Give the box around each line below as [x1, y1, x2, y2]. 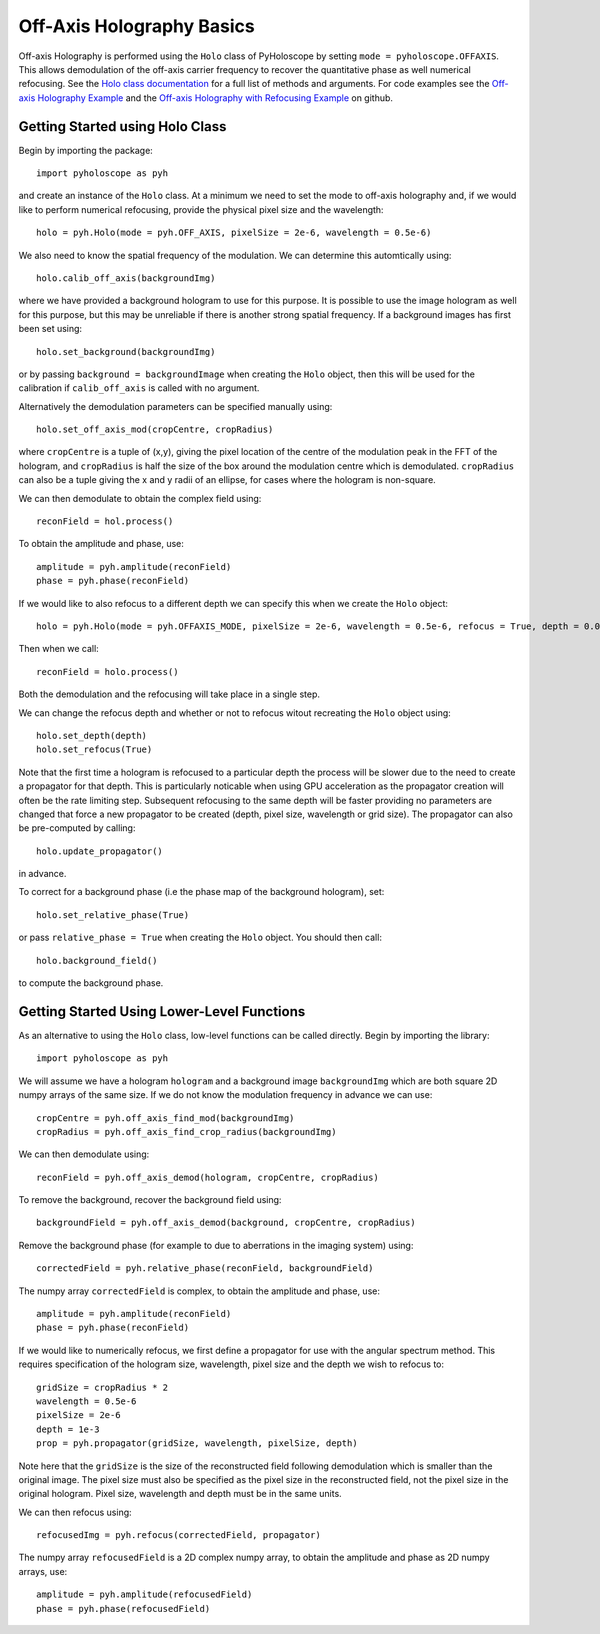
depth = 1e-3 [36, 1423, 100, 1435]
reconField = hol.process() [36, 516, 174, 527]
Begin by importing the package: [18, 144, 154, 156]
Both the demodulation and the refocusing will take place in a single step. [18, 688, 320, 700]
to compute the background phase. [18, 977, 164, 989]
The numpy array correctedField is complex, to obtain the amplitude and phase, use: [18, 1285, 380, 1297]
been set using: [18, 323, 83, 335]
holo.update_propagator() [36, 845, 164, 857]
